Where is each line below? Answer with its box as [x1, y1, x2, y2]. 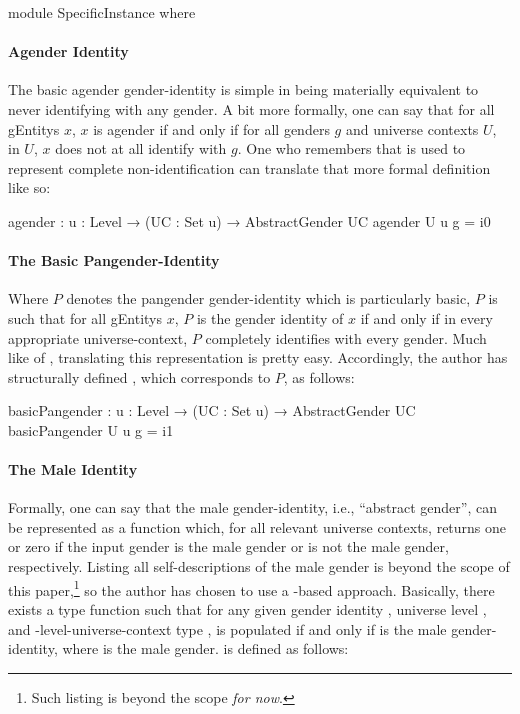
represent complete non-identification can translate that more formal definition [8, 157, 491, 178]
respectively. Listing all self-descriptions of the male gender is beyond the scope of [8, 556, 510, 577]
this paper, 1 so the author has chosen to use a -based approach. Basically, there [8, 576, 495, 600]
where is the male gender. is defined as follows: [62, 638, 349, 659]
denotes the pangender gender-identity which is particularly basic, [66, 288, 471, 309]
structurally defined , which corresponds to [8, 366, 271, 387]
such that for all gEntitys [8, 307, 163, 328]
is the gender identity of [196, 307, 344, 328]
